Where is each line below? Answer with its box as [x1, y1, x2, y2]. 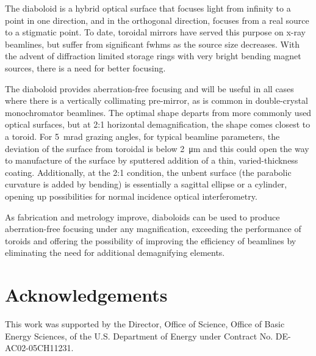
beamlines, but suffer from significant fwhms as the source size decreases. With [5, 37, 300, 50]
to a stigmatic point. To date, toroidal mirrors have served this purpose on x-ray [5, 26, 306, 38]
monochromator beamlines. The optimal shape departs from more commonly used [5, 106, 312, 118]
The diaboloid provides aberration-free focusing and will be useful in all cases [5, 82, 294, 95]
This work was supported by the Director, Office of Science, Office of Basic [5, 318, 285, 330]
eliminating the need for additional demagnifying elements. [5, 246, 225, 259]
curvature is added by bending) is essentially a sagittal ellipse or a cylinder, [5, 178, 287, 191]
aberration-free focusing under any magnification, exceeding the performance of [5, 222, 301, 235]
